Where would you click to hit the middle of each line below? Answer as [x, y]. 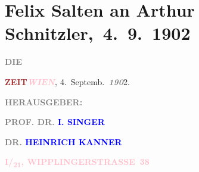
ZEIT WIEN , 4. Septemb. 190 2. [67, 81]
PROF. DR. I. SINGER [55, 122]
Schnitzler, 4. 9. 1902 [98, 33]
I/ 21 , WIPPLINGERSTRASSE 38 [77, 162]
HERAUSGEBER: [44, 101]
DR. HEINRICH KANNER [63, 141]
